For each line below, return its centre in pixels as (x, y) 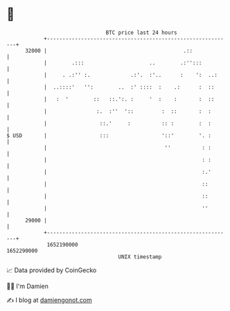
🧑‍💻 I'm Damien (28, 286)
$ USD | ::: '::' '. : (109, 135)
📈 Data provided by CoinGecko (52, 270)
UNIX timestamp (140, 257)
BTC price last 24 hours (141, 33)
